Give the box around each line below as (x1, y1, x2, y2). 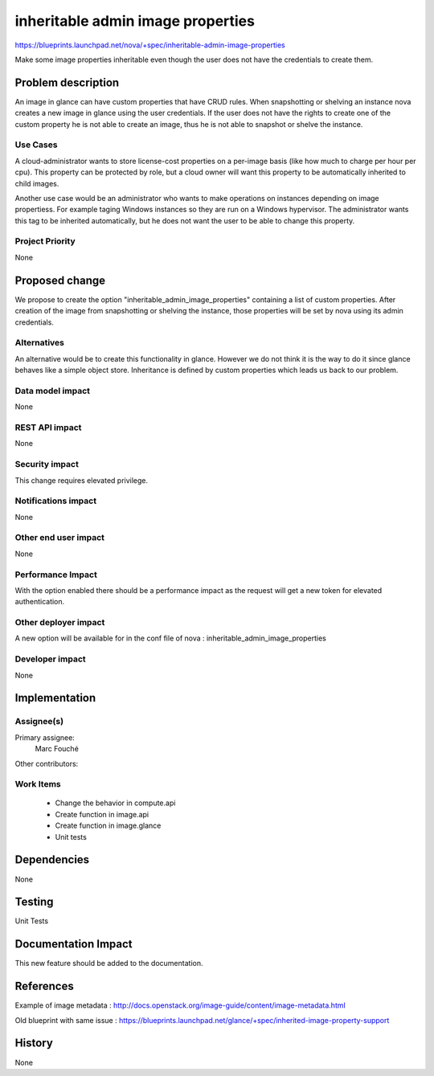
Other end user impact (14, 532, 104, 543)
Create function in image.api (55, 809, 149, 819)
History (14, 1037, 54, 1050)
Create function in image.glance (55, 820, 162, 831)
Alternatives (14, 338, 64, 349)
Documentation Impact (14, 937, 133, 951)
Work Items (14, 779, 61, 790)
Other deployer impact (14, 617, 105, 628)
